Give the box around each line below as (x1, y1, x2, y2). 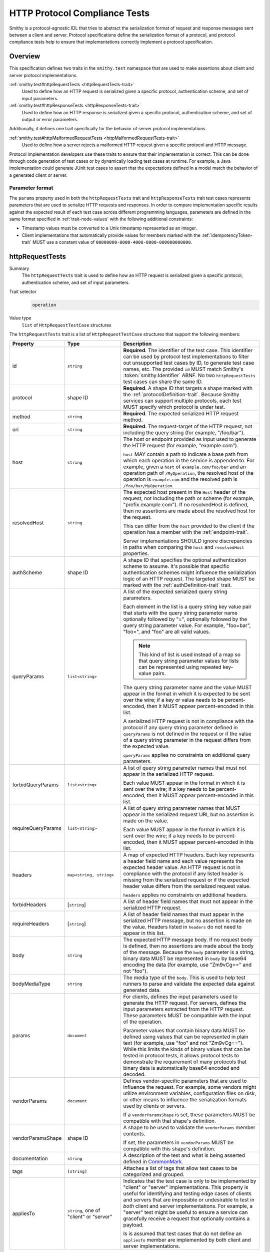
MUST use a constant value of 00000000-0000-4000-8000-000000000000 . (32, 239, 192, 245)
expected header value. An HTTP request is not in (123, 864, 241, 871)
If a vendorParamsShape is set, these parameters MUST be (123, 1111, 255, 1118)
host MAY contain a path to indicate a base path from (123, 451, 248, 458)
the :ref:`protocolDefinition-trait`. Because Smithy (123, 391, 239, 398)
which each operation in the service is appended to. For (123, 457, 255, 464)
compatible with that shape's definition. (123, 1117, 216, 1124)
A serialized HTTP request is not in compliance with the (123, 718, 254, 725)
